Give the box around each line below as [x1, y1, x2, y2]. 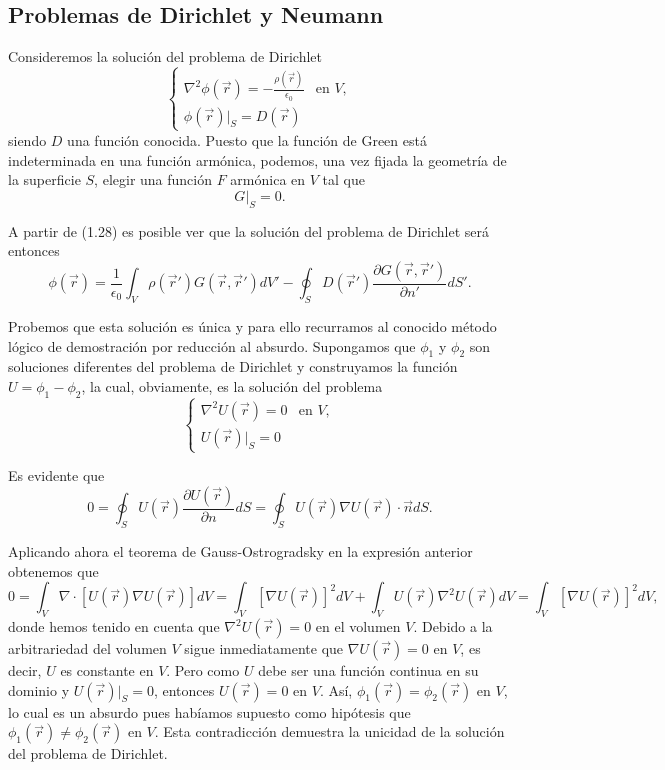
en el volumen [315, 616, 401, 637]
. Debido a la [413, 616, 493, 637]
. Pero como [166, 660, 240, 681]
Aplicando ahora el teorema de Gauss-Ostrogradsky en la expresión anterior [8, 541, 473, 562]
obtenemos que [8, 560, 99, 581]
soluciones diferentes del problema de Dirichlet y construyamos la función [8, 356, 458, 377]
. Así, [319, 679, 353, 700]
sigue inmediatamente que [184, 638, 344, 659]
